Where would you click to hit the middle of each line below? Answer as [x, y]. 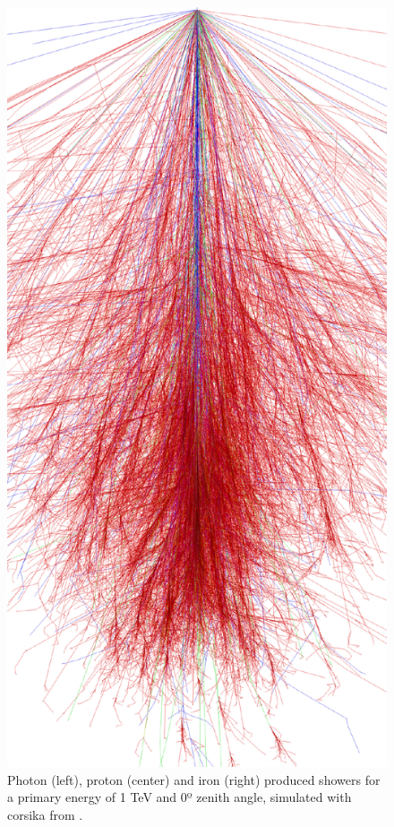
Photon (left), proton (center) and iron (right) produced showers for [194, 779]
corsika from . [45, 814]
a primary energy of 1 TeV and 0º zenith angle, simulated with [180, 797]
